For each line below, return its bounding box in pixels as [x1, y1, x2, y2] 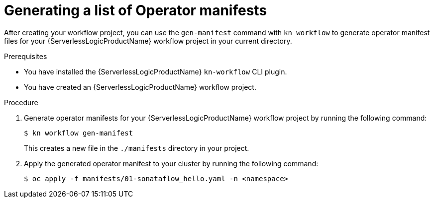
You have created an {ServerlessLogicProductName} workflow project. [24, 82, 256, 91]
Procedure [4, 98, 38, 107]
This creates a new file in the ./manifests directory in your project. [24, 143, 249, 152]
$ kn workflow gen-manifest [24, 129, 133, 137]
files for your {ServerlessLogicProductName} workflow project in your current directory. [4, 36, 292, 45]
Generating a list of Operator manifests [4, 2, 267, 19]
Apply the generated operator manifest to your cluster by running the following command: [24, 159, 319, 168]
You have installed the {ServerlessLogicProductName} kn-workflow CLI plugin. [24, 67, 287, 76]
